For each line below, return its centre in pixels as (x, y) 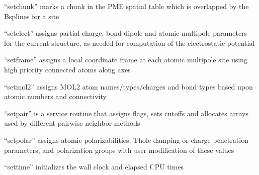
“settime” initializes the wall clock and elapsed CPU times (94, 167)
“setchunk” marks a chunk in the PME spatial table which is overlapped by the (126, 6)
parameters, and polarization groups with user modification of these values (119, 150)
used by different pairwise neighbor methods (72, 123)
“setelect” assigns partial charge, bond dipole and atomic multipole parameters (126, 33)
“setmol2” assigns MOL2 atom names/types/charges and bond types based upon (128, 86)
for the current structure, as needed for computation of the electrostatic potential (129, 42)
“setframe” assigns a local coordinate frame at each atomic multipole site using (126, 60)
